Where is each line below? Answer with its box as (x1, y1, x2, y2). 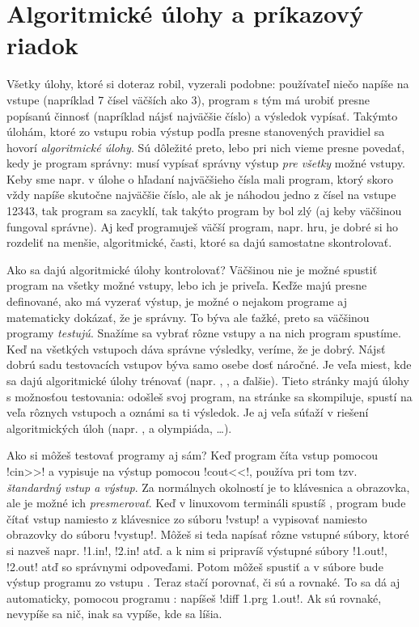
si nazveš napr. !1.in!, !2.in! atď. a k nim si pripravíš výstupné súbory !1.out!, (6, 541, 387, 558)
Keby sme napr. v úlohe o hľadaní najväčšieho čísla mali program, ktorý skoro (6, 170, 394, 187)
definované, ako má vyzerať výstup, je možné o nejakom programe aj (6, 293, 347, 310)
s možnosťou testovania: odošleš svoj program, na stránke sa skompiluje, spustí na (6, 388, 413, 405)
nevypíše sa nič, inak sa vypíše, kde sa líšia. (6, 605, 222, 622)
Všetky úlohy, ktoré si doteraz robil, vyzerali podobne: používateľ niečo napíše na (6, 75, 409, 92)
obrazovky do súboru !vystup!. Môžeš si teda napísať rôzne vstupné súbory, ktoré (6, 526, 409, 543)
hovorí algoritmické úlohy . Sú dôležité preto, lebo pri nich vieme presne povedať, (6, 138, 405, 155)
